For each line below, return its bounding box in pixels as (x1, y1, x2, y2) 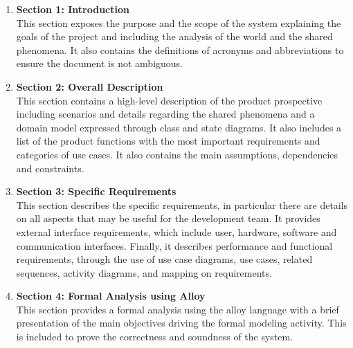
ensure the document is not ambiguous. (16, 56, 183, 71)
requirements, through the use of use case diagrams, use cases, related (16, 252, 313, 266)
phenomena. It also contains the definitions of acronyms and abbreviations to (16, 42, 344, 57)
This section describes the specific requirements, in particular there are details (16, 197, 348, 212)
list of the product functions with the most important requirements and (16, 134, 320, 148)
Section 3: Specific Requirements (16, 184, 176, 199)
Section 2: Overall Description (16, 79, 163, 93)
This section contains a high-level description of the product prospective (16, 93, 323, 107)
